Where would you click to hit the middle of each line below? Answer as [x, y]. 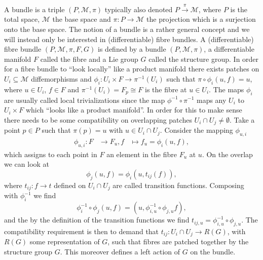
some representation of [65, 242]
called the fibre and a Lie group [89, 59]
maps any [211, 100]
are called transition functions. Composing [178, 185]
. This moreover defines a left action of [120, 251]
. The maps [227, 89]
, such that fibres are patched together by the [178, 242]
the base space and [82, 19]
